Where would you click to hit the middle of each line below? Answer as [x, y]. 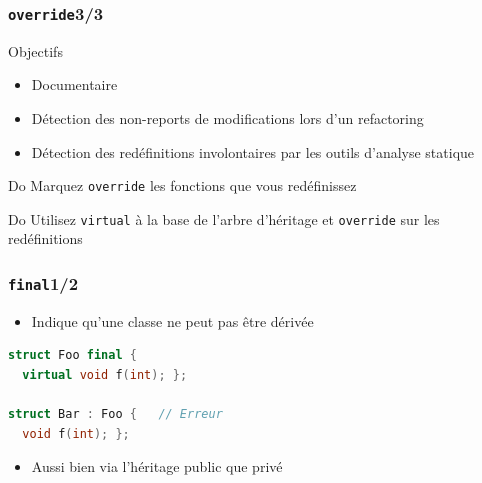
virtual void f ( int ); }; [105, 375]
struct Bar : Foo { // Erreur [115, 414]
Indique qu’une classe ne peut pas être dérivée [172, 320]
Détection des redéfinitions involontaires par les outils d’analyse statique [253, 151]
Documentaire [74, 84]
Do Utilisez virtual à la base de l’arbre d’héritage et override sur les [224, 218]
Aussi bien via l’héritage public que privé [157, 466]
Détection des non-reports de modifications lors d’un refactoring [227, 117]
